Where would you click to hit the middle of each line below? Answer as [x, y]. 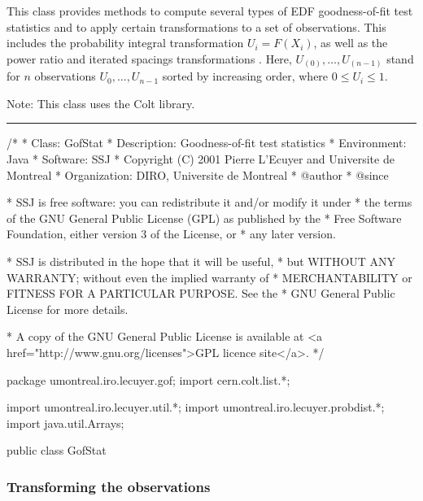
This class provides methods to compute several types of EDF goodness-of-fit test [210, 11]
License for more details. [68, 309]
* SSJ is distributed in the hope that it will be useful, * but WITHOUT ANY [201, 261]
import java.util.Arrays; [65, 423]
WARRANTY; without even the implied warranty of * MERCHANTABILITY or [209, 277]
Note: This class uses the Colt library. [101, 103]
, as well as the [351, 43]
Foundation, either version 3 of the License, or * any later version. [171, 234]
